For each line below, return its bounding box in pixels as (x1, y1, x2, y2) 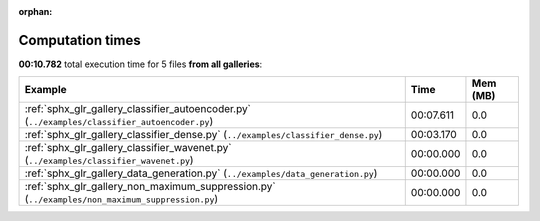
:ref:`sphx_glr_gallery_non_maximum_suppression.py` (24, 180, 276, 194)
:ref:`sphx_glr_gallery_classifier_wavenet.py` (24, 141, 232, 155)
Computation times (18, 31, 141, 49)
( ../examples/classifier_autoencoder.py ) (24, 115, 214, 129)
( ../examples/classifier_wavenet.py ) (24, 153, 194, 167)
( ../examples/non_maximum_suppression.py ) (24, 192, 219, 206)
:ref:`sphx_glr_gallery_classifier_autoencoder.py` (24, 102, 252, 116)
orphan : (18, 6, 53, 17)
